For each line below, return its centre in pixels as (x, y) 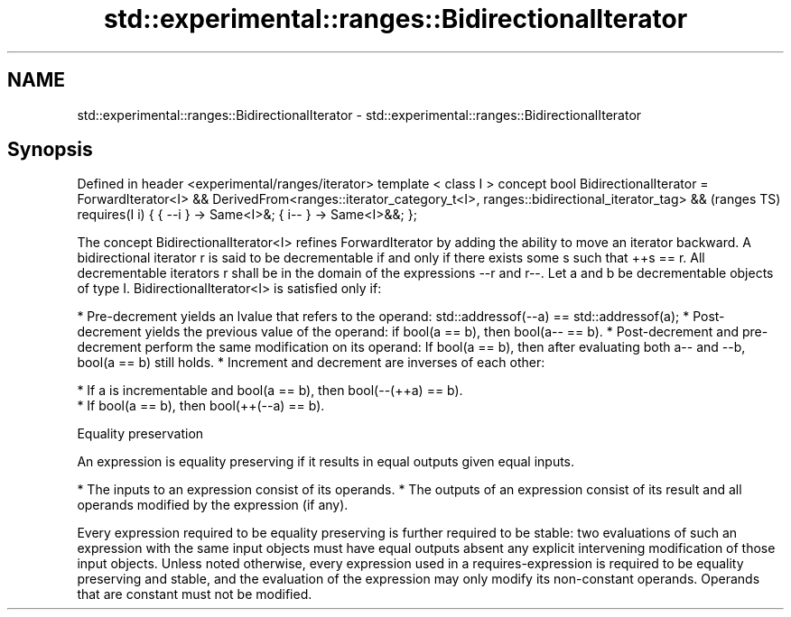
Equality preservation (140, 434)
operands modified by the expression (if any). (213, 505)
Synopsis (50, 150)
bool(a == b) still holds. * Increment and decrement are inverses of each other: (311, 363)
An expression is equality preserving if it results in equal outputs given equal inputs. (326, 462)
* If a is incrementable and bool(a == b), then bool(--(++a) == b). (270, 391)
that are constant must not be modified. (195, 594)
